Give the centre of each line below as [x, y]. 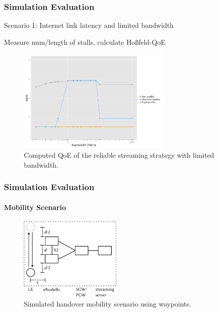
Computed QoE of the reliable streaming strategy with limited [119, 155]
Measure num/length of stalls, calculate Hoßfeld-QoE [85, 42]
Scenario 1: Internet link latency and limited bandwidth [89, 25]
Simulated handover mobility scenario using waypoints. [108, 303]
